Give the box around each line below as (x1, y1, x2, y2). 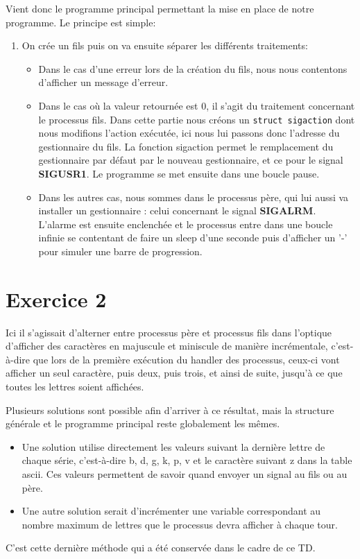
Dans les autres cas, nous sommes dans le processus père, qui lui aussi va (38, 189, 349, 204)
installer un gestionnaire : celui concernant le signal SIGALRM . (38, 203, 316, 218)
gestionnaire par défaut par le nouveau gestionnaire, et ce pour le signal (38, 153, 343, 167)
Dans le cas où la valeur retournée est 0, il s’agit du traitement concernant (38, 98, 355, 112)
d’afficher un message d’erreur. (38, 75, 169, 89)
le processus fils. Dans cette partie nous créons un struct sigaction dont (38, 112, 355, 126)
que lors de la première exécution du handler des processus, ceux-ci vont (33, 352, 340, 366)
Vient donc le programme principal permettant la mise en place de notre (6, 1, 314, 15)
